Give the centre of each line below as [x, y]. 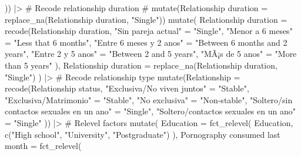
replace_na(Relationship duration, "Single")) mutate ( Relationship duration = [146, 19]
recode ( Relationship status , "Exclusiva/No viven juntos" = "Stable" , [127, 88]
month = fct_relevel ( [43, 146]
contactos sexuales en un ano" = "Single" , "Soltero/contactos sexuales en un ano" [150, 111]
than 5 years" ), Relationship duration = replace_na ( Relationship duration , [141, 65]
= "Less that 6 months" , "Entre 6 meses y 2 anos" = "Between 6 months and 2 [146, 42]
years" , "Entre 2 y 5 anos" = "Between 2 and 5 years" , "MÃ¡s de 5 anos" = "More [151, 54]
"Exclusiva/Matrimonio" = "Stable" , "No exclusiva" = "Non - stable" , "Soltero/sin [149, 99]
